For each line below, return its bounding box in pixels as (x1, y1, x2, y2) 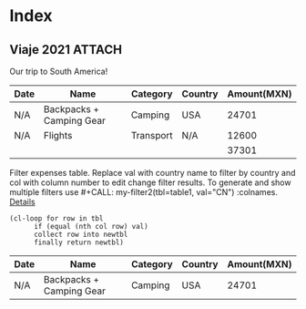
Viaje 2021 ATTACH (9, 42, 123, 57)
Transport (130, 129, 173, 141)
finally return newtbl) (33, 238, 125, 247)
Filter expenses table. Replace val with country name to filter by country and (9, 168, 296, 178)
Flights (44, 129, 73, 141)
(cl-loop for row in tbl (9, 214, 104, 223)
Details (9, 197, 36, 207)
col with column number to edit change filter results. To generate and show (9, 177, 291, 188)
